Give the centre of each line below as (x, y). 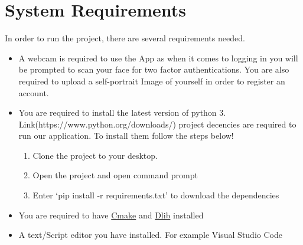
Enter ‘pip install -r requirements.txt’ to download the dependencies (156, 195)
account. (34, 92)
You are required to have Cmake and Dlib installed (111, 215)
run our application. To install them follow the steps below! (126, 135)
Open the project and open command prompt (115, 175)
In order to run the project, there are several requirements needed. (125, 38)
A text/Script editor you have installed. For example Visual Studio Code (150, 235)
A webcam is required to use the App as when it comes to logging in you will (158, 58)
